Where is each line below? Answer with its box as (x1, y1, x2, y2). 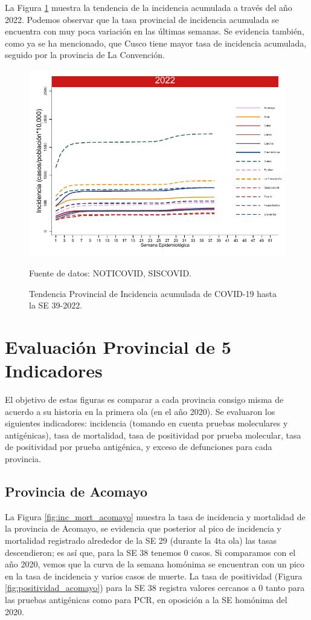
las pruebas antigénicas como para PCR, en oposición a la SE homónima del (5, 593, 287, 605)
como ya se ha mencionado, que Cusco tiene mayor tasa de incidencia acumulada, (5, 36, 307, 49)
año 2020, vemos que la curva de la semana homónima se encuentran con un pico (5, 558, 305, 570)
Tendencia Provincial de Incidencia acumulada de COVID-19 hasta (29, 287, 277, 299)
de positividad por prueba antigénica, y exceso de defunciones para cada (5, 440, 272, 453)
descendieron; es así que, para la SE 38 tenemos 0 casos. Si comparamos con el (5, 546, 296, 558)
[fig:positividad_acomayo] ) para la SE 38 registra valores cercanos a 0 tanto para (5, 581, 305, 594)
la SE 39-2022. (29, 299, 83, 312)
